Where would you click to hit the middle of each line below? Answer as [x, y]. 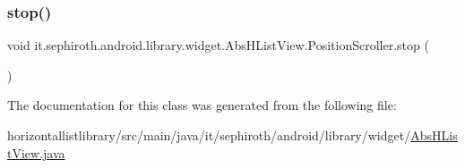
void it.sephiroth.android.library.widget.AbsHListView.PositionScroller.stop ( [218, 45]
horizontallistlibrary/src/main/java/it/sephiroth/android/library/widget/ [209, 135]
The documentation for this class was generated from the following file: [202, 105]
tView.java [36, 152]
